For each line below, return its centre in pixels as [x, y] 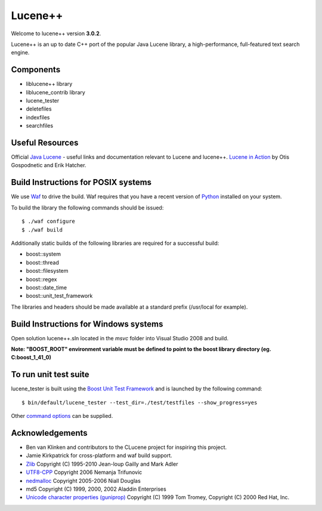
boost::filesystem [47, 271]
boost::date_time [47, 287]
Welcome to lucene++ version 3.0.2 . [56, 33]
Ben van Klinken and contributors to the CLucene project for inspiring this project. [126, 447]
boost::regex [41, 279]
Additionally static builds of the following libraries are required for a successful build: [115, 243]
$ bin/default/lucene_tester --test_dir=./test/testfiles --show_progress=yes [140, 402]
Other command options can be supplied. [62, 416]
